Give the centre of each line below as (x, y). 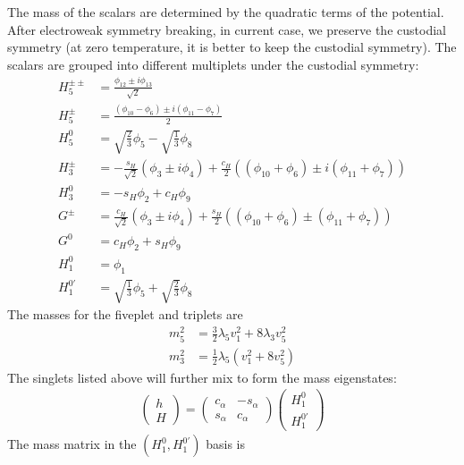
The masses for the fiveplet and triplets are (125, 314)
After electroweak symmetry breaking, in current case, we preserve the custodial (227, 29)
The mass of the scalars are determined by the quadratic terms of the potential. (226, 12)
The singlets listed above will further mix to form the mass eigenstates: (202, 377)
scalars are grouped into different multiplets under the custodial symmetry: (213, 64)
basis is (225, 444)
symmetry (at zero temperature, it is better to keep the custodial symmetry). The (232, 47)
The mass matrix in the (72, 444)
